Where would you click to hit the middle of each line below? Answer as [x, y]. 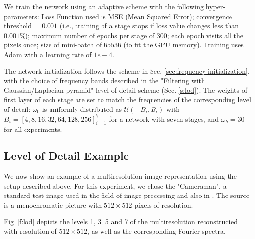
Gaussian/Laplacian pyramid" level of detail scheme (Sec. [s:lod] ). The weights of [126, 90]
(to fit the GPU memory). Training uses [183, 45]
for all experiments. [33, 129]
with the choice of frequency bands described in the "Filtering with [104, 80]
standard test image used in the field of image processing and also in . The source [127, 195]
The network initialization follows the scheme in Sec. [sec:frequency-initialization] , [127, 71]
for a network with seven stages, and [164, 119]
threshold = [22, 26]
